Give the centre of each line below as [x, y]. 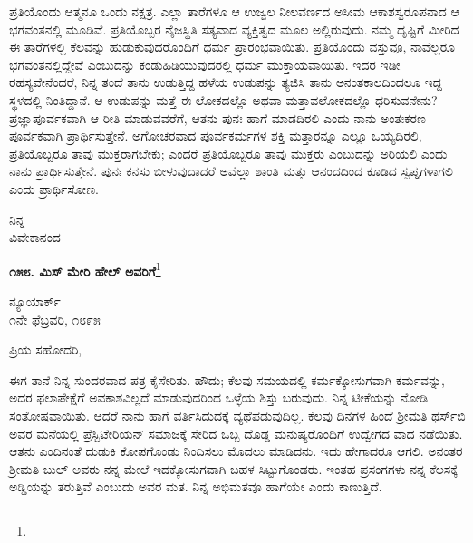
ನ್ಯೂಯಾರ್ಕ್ [35, 301]
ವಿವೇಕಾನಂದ [35, 237]
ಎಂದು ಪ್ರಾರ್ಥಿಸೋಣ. [54, 188]
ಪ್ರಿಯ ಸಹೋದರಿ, [46, 349]
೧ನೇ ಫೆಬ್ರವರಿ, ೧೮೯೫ [55, 319]
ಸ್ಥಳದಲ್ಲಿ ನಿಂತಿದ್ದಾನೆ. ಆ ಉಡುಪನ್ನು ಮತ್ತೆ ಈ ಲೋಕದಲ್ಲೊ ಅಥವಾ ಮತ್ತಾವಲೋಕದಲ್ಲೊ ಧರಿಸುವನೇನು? [223, 99]
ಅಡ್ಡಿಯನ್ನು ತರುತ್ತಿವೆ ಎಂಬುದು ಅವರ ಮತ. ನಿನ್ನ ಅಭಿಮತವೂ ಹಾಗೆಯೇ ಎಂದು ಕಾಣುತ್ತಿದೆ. [196, 486]
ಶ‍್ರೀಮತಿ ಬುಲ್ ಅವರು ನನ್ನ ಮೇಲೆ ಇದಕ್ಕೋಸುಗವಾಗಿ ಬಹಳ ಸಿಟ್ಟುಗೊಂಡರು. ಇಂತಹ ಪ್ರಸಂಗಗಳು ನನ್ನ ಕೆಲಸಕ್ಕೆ [233, 468]
